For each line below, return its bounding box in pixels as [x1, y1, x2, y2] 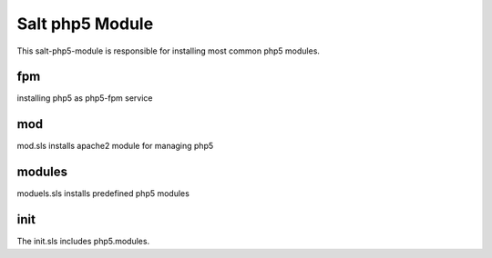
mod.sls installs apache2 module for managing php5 [16, 141, 214, 152]
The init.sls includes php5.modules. [16, 236, 150, 247]
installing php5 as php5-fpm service [16, 93, 153, 104]
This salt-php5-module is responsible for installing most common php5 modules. [16, 45, 321, 56]
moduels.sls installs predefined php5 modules [16, 188, 190, 199]
